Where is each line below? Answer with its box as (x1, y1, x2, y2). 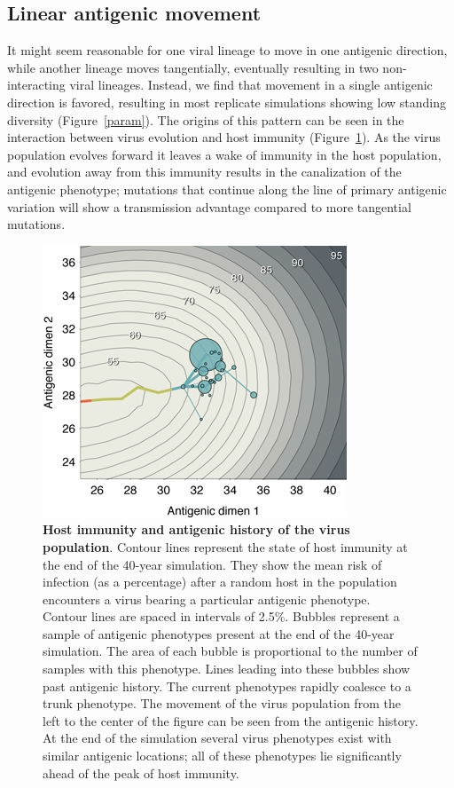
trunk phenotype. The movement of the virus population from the (43, 694, 401, 713)
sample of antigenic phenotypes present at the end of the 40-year (43, 624, 395, 642)
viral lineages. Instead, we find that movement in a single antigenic (69, 75, 433, 94)
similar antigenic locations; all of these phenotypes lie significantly (43, 746, 402, 765)
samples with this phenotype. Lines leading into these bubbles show (43, 659, 411, 678)
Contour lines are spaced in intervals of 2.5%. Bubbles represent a (43, 607, 400, 626)
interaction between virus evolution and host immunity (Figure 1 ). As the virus (7, 128, 441, 146)
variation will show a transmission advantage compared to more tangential (7, 197, 411, 216)
